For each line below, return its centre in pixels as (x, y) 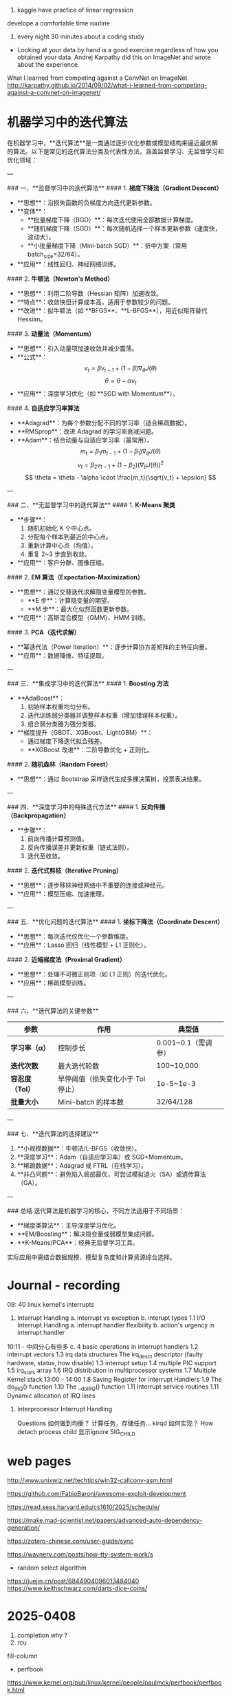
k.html (16, 1689)
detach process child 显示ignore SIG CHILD (76, 1432)
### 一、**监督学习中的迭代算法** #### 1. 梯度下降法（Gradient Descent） (115, 188)
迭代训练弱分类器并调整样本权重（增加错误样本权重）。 (104, 715)
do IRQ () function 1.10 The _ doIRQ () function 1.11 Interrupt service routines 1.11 (113, 1387)
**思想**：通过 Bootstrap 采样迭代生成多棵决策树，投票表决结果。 (111, 779)
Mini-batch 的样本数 (91, 1102)
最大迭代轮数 (79, 1066)
